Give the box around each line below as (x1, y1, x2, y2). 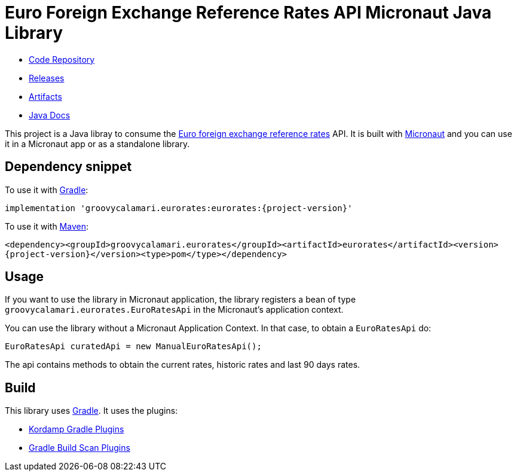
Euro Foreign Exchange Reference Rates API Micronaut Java (5, 2, 492, 23)
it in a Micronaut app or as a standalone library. (5, 138, 190, 149)
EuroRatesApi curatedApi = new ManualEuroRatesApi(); (5, 341, 262, 352)
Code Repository (29, 54, 95, 65)
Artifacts (29, 91, 62, 102)
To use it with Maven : (5, 221, 88, 231)
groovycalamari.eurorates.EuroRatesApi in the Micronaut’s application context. (5, 304, 344, 315)
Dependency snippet (5, 159, 132, 175)
